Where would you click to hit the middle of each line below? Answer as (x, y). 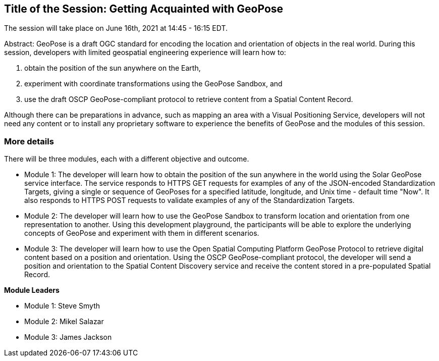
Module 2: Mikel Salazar (64, 322)
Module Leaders (32, 290)
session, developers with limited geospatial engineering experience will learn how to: (145, 53)
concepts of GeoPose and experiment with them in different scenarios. (142, 233)
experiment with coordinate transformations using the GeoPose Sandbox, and (153, 84)
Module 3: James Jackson (68, 337)
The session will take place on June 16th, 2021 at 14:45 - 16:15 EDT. (116, 28)
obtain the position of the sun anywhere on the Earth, (113, 68)
